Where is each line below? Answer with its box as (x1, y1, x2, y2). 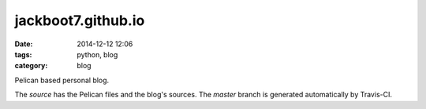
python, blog (77, 49, 118, 59)
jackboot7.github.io (14, 12, 145, 29)
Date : (14, 39, 33, 49)
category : (14, 61, 48, 71)
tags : (14, 49, 32, 59)
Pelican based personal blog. (14, 75, 110, 85)
